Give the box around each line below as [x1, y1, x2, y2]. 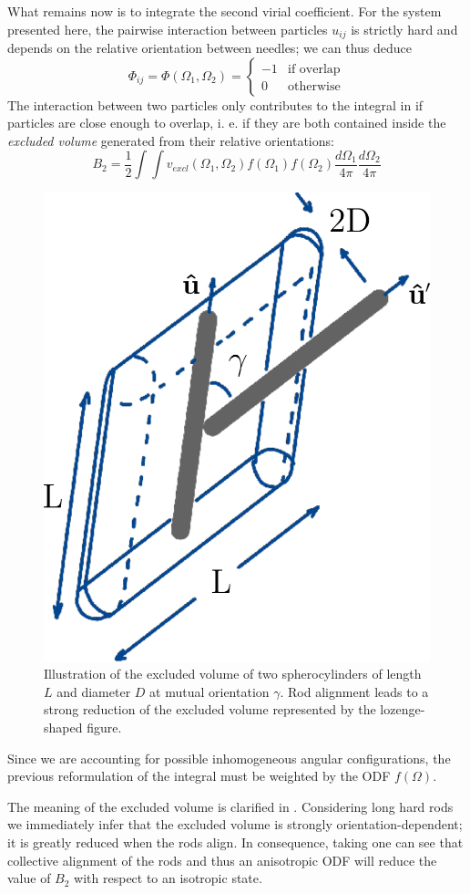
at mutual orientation [149, 681, 270, 701]
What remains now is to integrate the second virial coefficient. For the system [7, 2, 442, 20]
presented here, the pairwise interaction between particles [7, 19, 328, 38]
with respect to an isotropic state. [74, 868, 262, 888]
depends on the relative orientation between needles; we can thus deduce [7, 38, 412, 57]
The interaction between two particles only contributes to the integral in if [7, 95, 424, 114]
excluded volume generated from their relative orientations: [7, 130, 334, 150]
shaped [44, 718, 83, 736]
